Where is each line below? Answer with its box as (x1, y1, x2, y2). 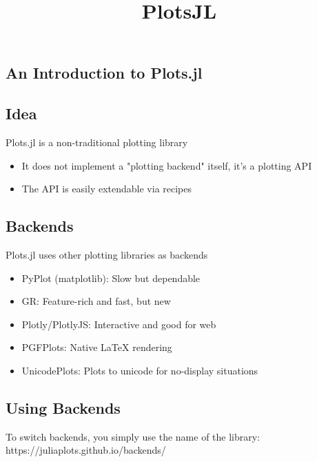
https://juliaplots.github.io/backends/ (6, 443, 166, 457)
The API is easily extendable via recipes (21, 181, 192, 196)
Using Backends (6, 396, 121, 418)
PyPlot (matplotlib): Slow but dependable (21, 270, 201, 285)
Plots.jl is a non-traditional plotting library (6, 134, 188, 149)
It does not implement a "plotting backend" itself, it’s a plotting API (21, 158, 312, 172)
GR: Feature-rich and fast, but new (21, 294, 171, 308)
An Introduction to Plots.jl (6, 62, 203, 83)
